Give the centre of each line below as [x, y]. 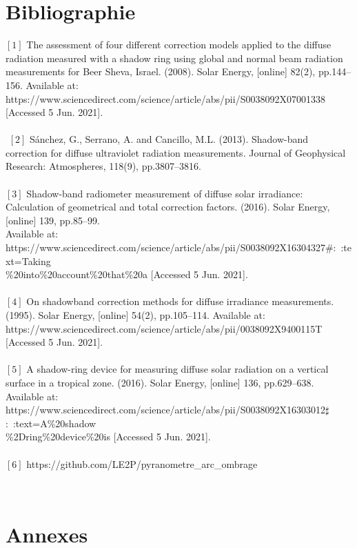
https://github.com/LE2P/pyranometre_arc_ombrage [142, 463]
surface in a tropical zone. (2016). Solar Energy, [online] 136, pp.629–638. [160, 382]
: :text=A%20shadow [51, 423]
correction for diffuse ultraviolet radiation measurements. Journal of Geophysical [176, 152]
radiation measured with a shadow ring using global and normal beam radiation [174, 58]
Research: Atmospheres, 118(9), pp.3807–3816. [103, 166]
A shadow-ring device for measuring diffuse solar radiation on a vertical [177, 369]
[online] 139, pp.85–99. [53, 220]
